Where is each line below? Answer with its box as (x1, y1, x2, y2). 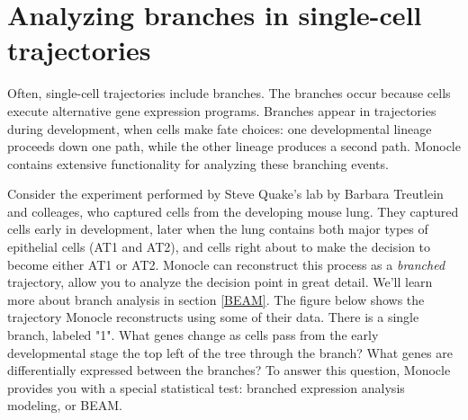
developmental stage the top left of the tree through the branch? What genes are (7, 343, 453, 362)
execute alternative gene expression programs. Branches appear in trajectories (7, 101, 436, 120)
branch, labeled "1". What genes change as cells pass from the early (7, 326, 379, 344)
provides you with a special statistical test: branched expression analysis (7, 378, 405, 397)
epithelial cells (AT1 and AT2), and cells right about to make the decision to (7, 237, 431, 256)
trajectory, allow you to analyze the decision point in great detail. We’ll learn (7, 273, 433, 291)
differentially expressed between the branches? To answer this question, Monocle (7, 361, 451, 380)
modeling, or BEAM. (7, 396, 123, 415)
